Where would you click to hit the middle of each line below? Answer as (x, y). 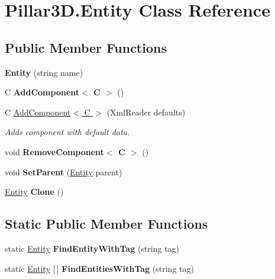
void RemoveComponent (54, 151)
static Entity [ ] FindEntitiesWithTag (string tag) (99, 268)
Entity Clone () (34, 192)
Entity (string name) (44, 72)
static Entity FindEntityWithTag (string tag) (92, 248)
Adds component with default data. (67, 132)
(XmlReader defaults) (146, 112)
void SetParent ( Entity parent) (64, 171)
